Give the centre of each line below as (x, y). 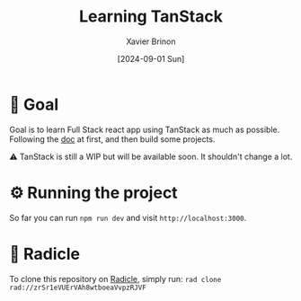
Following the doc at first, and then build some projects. (112, 139)
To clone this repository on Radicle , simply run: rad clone (115, 279)
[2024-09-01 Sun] (151, 58)
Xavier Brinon (151, 41)
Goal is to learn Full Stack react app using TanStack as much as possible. (145, 129)
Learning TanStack (151, 17)
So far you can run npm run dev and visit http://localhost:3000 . (128, 217)
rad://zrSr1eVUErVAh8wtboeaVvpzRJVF (78, 288)
